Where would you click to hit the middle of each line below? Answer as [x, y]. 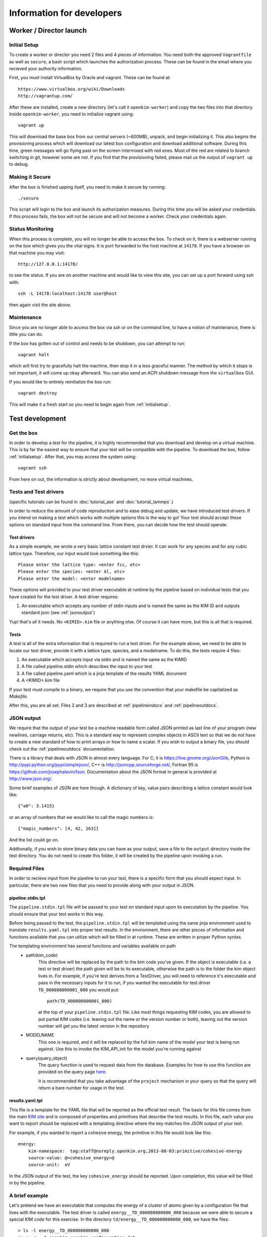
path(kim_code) [42, 955]
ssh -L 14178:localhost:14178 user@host [67, 294]
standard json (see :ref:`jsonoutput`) [58, 613]
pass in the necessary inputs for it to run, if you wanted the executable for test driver [125, 983]
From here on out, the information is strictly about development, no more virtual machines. [101, 479]
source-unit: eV [49, 1165]
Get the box [23, 433]
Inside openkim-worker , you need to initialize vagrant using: [71, 114]
